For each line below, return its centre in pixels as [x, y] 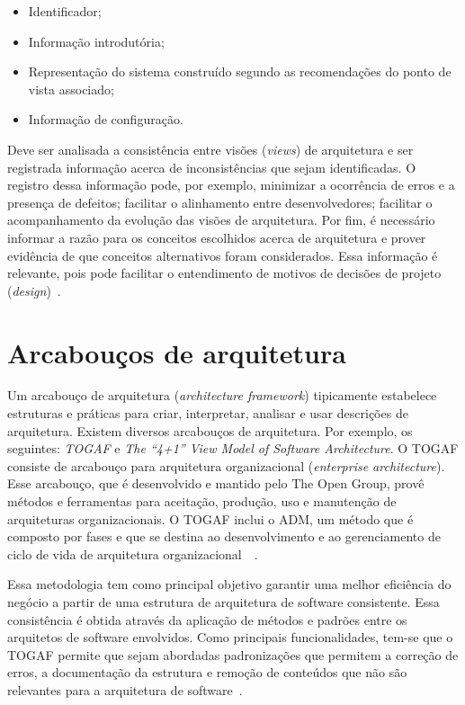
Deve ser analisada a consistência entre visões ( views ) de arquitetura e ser [210, 149]
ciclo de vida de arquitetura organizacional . [133, 553]
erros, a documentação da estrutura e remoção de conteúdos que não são [207, 672]
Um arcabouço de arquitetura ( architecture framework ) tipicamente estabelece [222, 395]
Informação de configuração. [106, 119]
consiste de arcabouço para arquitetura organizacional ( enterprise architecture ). [226, 465]
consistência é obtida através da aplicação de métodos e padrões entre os [207, 619]
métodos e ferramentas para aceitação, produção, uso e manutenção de [202, 501]
